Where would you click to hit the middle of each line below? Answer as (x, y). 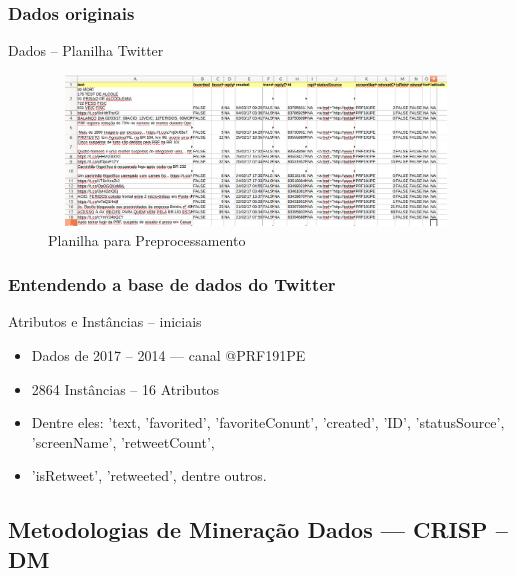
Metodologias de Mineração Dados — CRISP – (258, 529)
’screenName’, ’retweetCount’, (123, 441)
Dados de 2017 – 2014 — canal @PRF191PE (168, 354)
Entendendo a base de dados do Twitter (172, 284)
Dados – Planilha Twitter (86, 50)
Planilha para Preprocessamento (147, 239)
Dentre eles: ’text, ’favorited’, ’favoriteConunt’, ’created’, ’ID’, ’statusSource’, (268, 422)
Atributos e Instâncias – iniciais (105, 321)
